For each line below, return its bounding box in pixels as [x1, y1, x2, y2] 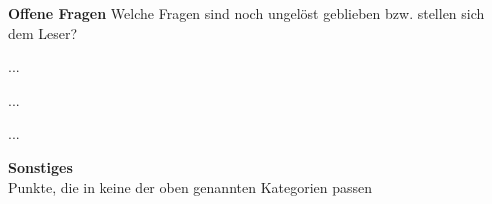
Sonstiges [8, 156, 73, 177]
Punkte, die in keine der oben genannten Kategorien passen [8, 176, 373, 197]
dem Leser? [8, 22, 78, 43]
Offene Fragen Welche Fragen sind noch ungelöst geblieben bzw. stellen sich [8, 3, 485, 23]
